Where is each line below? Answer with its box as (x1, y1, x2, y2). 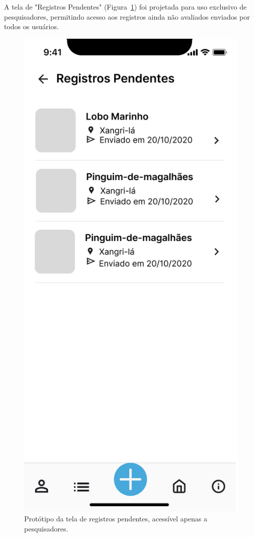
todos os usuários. (4, 21, 59, 32)
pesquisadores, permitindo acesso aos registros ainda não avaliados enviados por (4, 11, 250, 22)
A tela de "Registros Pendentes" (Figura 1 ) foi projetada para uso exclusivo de (4, 2, 247, 12)
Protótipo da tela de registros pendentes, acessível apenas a (24, 513, 207, 524)
